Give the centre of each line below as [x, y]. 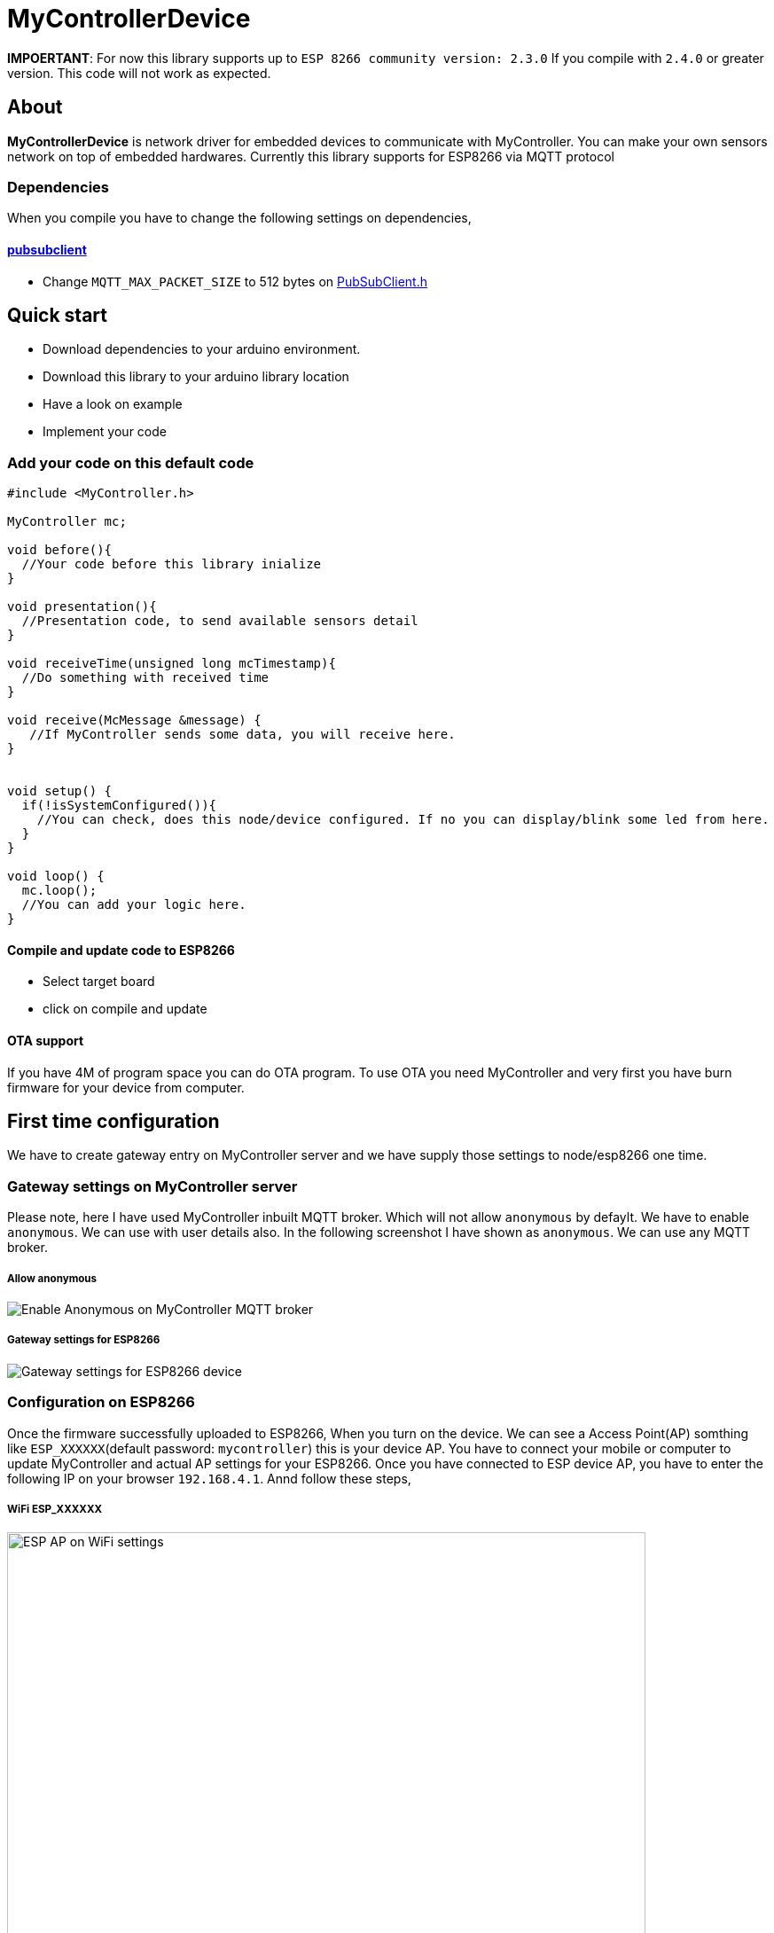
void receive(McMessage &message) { [134, 720]
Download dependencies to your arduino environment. [202, 349]
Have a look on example [113, 404]
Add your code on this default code [131, 462]
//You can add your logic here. [134, 905]
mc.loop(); [59, 891]
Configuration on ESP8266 [101, 1402]
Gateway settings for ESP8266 [84, 1340]
